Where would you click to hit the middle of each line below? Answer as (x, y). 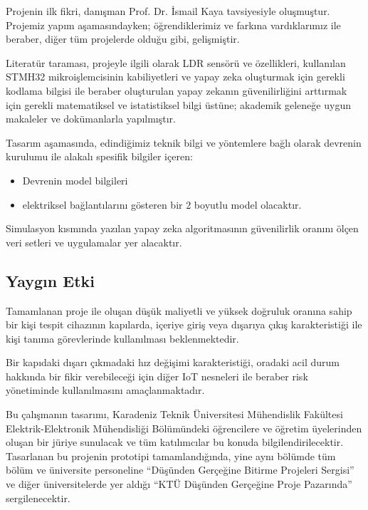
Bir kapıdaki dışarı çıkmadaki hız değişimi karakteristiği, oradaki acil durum (173, 362)
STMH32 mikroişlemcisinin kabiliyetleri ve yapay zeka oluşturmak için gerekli (175, 77)
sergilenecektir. (38, 498)
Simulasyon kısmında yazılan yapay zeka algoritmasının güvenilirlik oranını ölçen (182, 228)
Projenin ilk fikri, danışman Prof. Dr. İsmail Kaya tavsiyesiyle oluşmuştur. (168, 11)
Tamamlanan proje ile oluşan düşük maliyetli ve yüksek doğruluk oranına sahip (179, 310)
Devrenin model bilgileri (75, 180)
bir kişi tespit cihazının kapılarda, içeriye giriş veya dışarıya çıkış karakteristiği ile (184, 324)
